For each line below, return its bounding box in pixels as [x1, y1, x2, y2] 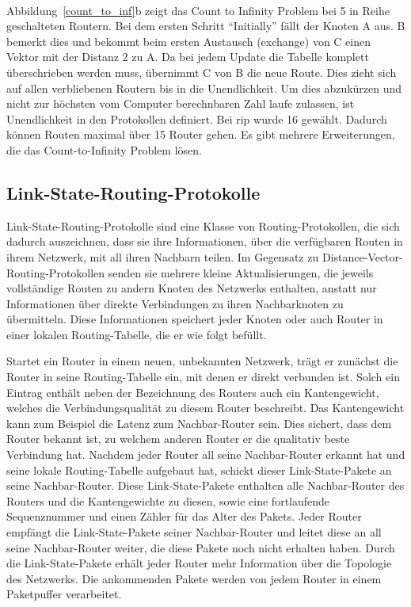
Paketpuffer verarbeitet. [6, 586, 122, 602]
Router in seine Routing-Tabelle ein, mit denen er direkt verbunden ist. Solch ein [6, 368, 400, 385]
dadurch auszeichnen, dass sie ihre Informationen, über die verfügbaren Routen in [6, 233, 403, 250]
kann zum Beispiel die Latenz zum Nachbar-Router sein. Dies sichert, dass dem [6, 414, 392, 431]
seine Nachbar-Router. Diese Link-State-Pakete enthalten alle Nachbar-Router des [6, 477, 405, 494]
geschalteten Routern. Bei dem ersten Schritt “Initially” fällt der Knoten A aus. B [6, 17, 405, 34]
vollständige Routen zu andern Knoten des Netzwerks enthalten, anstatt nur [6, 280, 377, 296]
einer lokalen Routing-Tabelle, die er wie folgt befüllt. [6, 326, 267, 342]
